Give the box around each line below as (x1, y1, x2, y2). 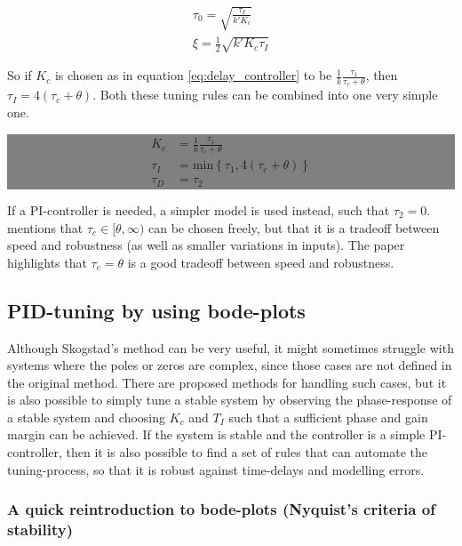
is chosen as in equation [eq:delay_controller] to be (54, 66, 332, 84)
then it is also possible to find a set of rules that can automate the (66, 443, 428, 462)
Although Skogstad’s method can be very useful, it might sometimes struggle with (7, 338, 454, 357)
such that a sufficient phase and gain (228, 407, 428, 426)
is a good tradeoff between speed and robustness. (127, 253, 394, 271)
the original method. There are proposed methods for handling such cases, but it (7, 373, 447, 391)
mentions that (7, 218, 84, 237)
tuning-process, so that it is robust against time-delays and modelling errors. (7, 460, 425, 478)
